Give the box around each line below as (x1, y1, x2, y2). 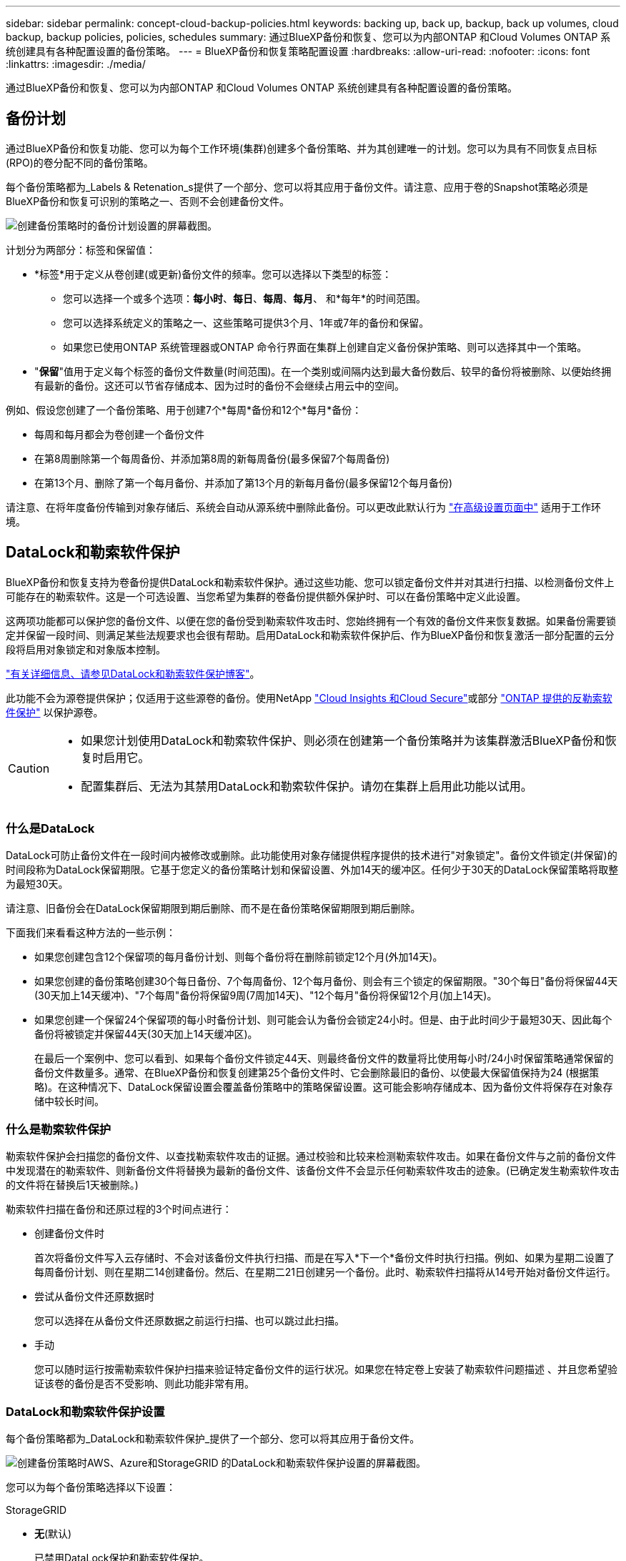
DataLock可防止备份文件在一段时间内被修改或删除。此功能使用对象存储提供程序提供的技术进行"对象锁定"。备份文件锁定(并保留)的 (6, 849, 617, 862)
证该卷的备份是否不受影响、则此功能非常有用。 (34, 1377, 254, 1390)
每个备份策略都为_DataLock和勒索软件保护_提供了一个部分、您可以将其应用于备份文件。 (6, 1432, 420, 1444)
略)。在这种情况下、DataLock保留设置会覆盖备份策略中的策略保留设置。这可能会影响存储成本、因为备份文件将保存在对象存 (34, 1081, 613, 1094)
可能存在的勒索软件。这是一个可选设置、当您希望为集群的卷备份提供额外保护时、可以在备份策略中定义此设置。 (6, 590, 526, 603)
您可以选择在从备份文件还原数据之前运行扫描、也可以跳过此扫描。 (34, 1314, 344, 1327)
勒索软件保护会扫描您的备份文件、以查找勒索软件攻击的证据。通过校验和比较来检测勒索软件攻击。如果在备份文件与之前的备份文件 (6, 1150, 616, 1163)
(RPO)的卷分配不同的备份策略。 (6, 156, 154, 169)
